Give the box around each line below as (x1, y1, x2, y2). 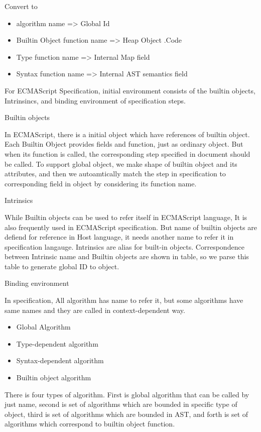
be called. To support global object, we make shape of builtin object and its (5, 158, 237, 169)
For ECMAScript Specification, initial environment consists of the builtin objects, (5, 85, 255, 95)
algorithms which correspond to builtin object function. (5, 418, 175, 429)
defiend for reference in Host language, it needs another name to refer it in (5, 232, 234, 242)
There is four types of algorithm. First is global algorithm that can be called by (5, 389, 249, 399)
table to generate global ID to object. (5, 261, 119, 271)
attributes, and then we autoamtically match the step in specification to (5, 168, 226, 179)
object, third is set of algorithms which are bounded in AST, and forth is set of (5, 408, 248, 419)
